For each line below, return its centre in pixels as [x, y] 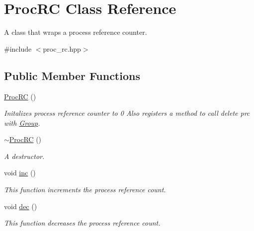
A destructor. [24, 156]
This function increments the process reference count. [85, 190]
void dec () [21, 206]
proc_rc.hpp [62, 48]
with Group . [22, 122]
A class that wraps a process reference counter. [76, 32]
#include [18, 48]
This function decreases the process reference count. [82, 223]
